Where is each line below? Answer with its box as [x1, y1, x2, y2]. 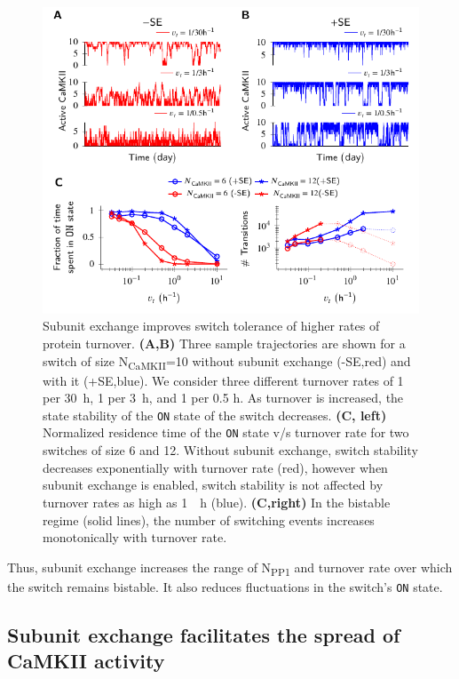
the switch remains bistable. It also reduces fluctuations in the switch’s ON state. [7, 577, 443, 595]
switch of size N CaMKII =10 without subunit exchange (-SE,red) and [43, 351, 411, 372]
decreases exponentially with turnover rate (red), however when [43, 458, 388, 476]
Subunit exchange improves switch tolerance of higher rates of [43, 316, 380, 335]
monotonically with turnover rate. [43, 528, 227, 547]
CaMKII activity [7, 647, 165, 675]
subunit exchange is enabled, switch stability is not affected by [43, 475, 384, 494]
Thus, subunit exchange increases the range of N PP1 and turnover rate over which [7, 557, 453, 579]
